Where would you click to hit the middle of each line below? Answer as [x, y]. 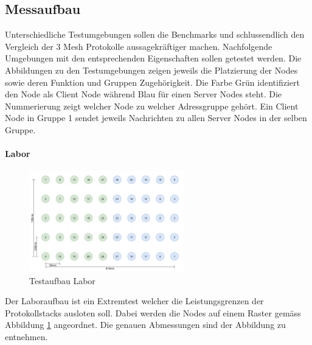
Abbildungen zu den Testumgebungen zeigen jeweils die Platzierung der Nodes [151, 70]
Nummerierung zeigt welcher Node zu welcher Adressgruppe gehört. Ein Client [152, 106]
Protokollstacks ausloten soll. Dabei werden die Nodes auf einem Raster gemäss [153, 312]
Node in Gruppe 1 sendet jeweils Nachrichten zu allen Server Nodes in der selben [156, 118]
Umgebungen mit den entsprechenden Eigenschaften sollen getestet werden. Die [153, 58]
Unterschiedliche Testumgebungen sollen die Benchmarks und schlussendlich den [155, 34]
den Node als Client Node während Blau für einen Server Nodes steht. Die [143, 94]
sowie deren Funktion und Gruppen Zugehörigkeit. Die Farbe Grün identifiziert [152, 82]
